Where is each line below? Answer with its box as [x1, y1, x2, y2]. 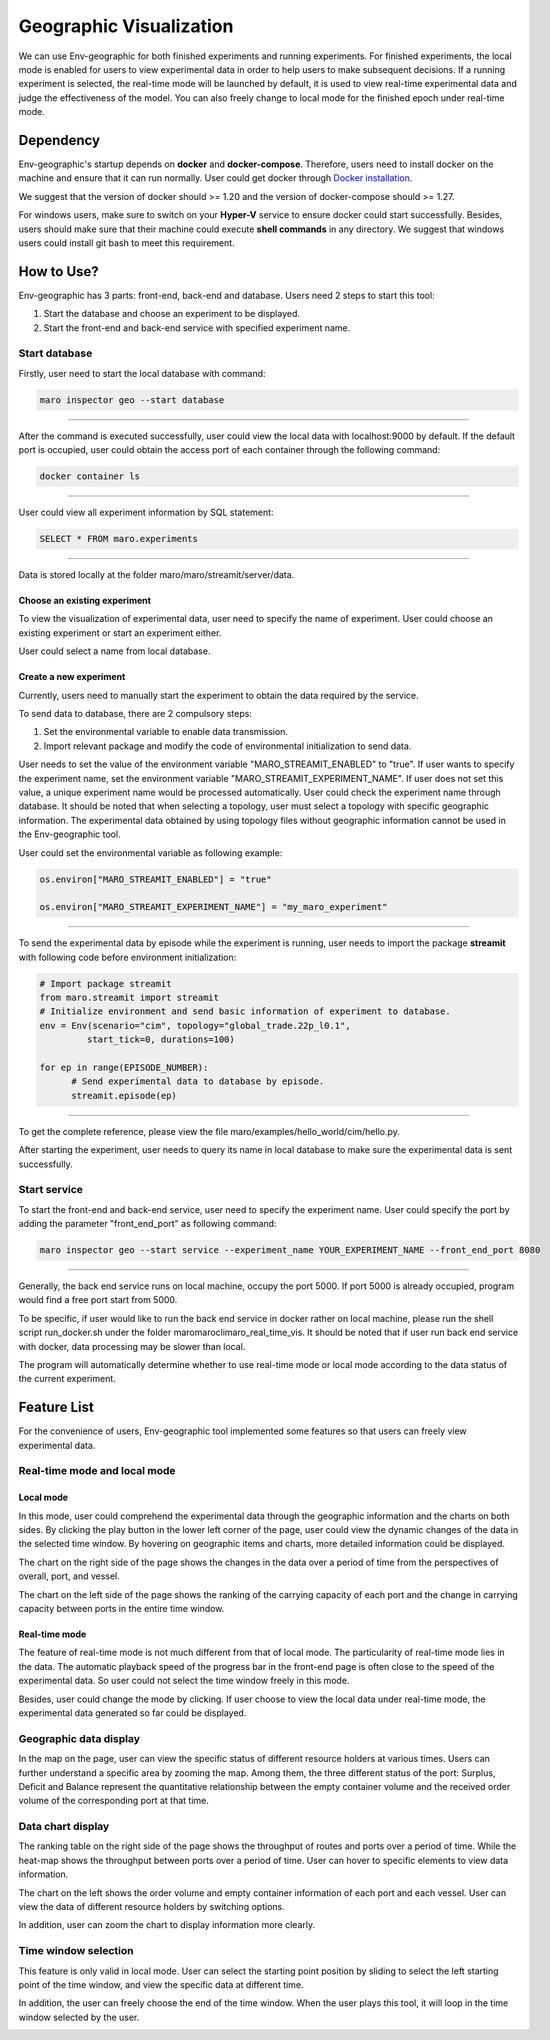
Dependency [18, 131, 100, 149]
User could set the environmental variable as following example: [18, 846, 283, 859]
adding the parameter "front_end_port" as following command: [18, 1218, 277, 1230]
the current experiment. [18, 1373, 117, 1385]
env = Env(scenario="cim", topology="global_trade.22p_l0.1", [39, 1020, 351, 1031]
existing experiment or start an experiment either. [18, 626, 222, 639]
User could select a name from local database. [18, 645, 211, 657]
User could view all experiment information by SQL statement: [18, 506, 274, 519]
